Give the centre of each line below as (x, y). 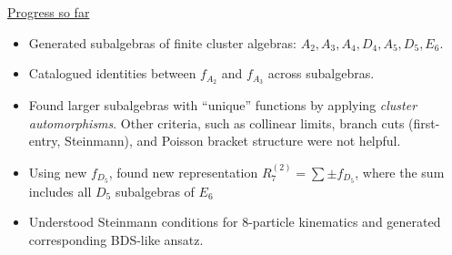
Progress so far (49, 12)
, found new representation (183, 172)
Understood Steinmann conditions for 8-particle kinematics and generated (235, 222)
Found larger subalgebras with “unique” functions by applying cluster (223, 105)
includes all (60, 191)
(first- (424, 122)
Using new (58, 172)
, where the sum (400, 172)
